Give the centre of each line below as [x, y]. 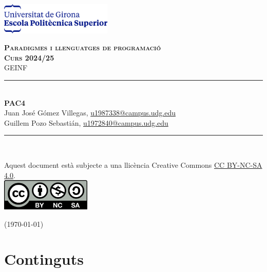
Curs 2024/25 [29, 57]
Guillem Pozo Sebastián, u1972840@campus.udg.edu [86, 122]
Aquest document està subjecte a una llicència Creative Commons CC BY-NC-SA [133, 165]
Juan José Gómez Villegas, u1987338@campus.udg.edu [90, 113]
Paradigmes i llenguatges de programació [83, 47]
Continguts [44, 259]
